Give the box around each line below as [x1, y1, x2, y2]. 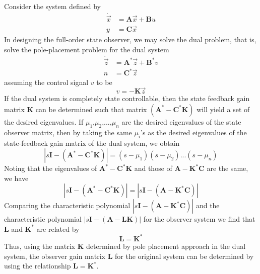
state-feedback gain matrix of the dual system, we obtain [4, 137, 180, 148]
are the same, [207, 163, 248, 173]
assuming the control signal [4, 76, 89, 87]
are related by [36, 223, 80, 234]
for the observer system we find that [143, 214, 255, 224]
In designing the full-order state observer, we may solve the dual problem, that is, [4, 34, 256, 45]
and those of [134, 163, 172, 173]
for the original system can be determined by [115, 250, 254, 261]
